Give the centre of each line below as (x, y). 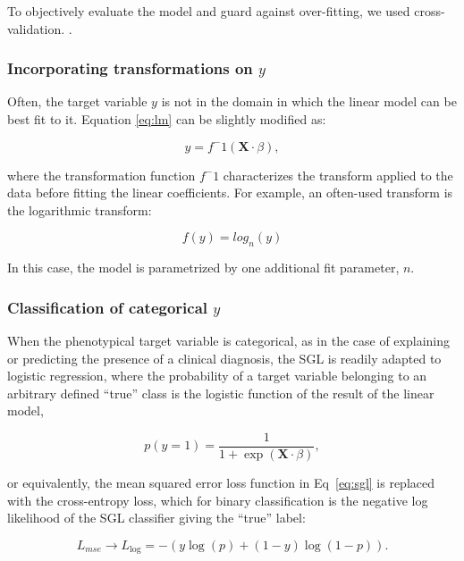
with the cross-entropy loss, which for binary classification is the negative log (218, 500)
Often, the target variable (77, 101)
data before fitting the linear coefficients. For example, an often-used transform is (230, 193)
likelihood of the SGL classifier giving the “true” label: (156, 518)
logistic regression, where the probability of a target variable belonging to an (217, 376)
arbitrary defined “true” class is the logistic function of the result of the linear (221, 393)
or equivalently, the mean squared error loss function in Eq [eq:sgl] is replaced (221, 483)
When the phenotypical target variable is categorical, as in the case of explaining (229, 340)
